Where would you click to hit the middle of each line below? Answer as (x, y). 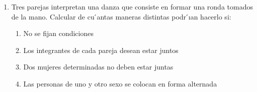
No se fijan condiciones (58, 33)
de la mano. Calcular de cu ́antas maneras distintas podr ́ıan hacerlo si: (121, 16)
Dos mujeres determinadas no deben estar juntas (98, 67)
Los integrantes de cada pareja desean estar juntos (101, 50)
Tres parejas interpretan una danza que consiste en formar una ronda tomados (132, 6)
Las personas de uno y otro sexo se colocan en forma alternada (120, 83)
